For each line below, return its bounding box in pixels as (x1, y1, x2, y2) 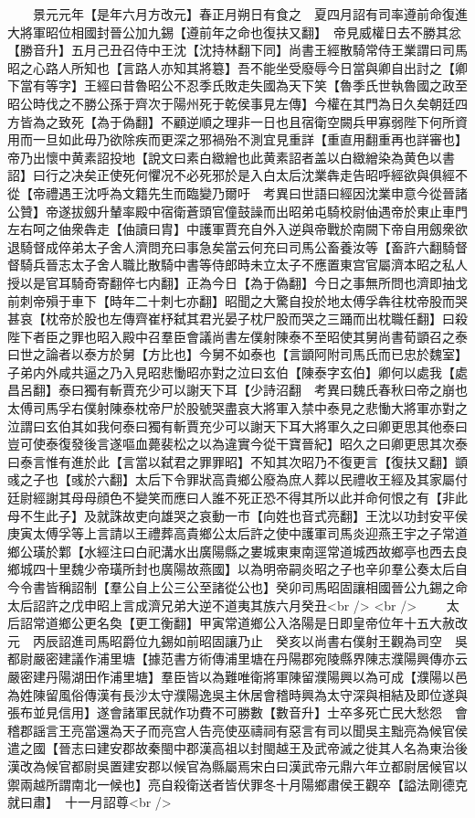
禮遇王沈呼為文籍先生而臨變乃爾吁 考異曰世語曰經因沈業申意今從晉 (45, 183, 455, 202)
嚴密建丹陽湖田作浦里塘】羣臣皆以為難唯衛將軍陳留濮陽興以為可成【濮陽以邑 (7, 666, 468, 685)
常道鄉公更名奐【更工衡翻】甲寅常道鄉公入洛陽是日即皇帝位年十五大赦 (32, 613, 455, 632)
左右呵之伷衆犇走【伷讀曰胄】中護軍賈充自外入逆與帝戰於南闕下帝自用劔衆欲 (7, 219, 468, 239)
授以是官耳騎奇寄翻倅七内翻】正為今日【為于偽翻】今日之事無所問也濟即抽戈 (7, 272, 468, 292)
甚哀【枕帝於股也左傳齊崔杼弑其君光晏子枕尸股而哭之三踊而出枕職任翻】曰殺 (7, 309, 468, 328)
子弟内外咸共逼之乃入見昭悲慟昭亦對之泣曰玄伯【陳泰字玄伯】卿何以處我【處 (7, 362, 468, 381)
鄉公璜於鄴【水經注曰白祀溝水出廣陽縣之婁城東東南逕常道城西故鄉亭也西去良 (7, 541, 468, 560)
